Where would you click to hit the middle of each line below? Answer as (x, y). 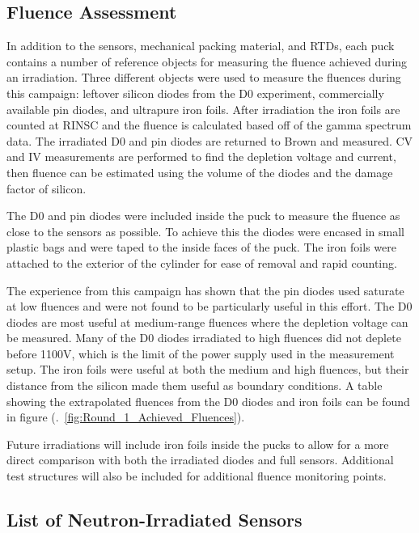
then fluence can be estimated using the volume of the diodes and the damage (200, 172)
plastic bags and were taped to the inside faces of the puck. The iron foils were (201, 247)
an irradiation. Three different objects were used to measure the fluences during (204, 77)
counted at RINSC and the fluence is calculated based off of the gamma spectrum (209, 125)
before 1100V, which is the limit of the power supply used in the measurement (201, 353)
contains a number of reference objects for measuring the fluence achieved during (207, 61)
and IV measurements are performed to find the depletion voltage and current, (201, 157)
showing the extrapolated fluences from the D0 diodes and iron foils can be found (208, 401)
